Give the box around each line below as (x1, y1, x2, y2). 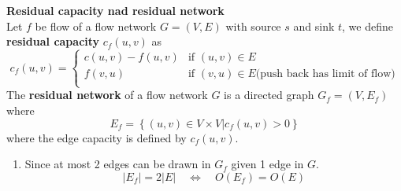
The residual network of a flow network (6, 86, 208, 103)
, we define (342, 17, 393, 34)
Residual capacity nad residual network (6, 2, 225, 18)
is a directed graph (224, 86, 314, 103)
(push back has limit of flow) (255, 68, 395, 80)
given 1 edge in (231, 156, 304, 172)
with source (225, 17, 281, 34)
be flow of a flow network (35, 17, 157, 34)
